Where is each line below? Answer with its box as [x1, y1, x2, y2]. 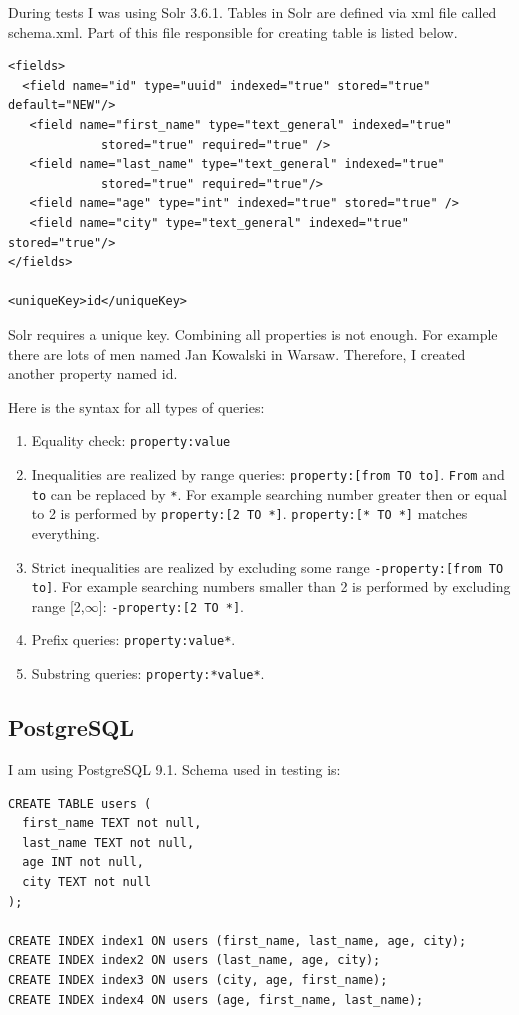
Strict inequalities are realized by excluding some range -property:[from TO [31, 556, 504, 577]
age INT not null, [22, 855, 145, 870]
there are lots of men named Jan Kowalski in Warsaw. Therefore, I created [8, 343, 466, 364]
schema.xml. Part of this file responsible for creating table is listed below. [8, 21, 458, 42]
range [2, [31, 595, 85, 616]
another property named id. [8, 363, 178, 384]
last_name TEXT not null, [22, 835, 195, 850]
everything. [31, 522, 100, 543]
